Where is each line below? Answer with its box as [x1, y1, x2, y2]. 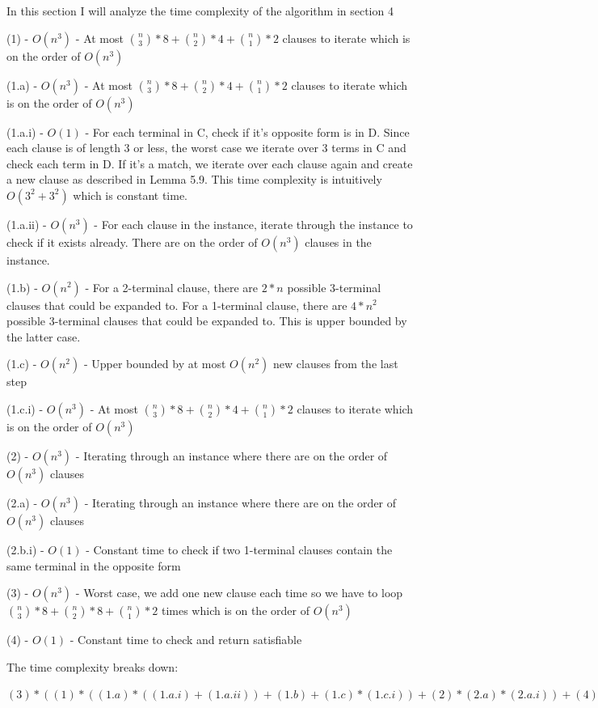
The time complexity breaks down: [6, 658, 179, 675]
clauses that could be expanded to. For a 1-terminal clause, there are [6, 296, 347, 313]
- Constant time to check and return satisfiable [69, 631, 302, 648]
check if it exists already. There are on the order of [6, 233, 258, 250]
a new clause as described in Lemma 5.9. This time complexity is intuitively [6, 171, 382, 188]
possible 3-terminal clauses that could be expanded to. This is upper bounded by [6, 312, 407, 329]
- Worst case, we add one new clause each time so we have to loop [75, 584, 403, 601]
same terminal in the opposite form [6, 557, 181, 574]
